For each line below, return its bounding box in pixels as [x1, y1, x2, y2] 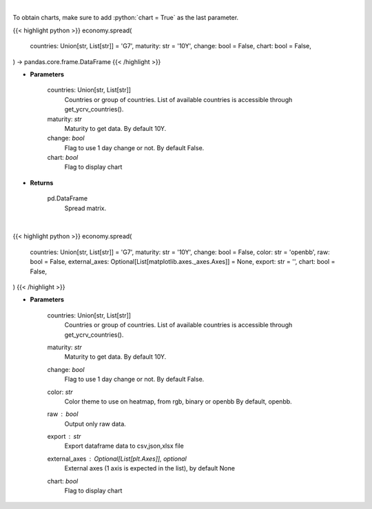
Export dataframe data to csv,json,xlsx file [64, 442, 184, 450]
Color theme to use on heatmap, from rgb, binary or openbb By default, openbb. [64, 397, 292, 406]
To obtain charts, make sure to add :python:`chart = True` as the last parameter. [12, 14, 239, 22]
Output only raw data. [64, 419, 127, 428]
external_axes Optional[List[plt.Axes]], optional [47, 455, 187, 463]
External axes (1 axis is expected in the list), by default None [64, 464, 236, 472]
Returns [30, 178, 54, 187]
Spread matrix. [64, 204, 107, 212]
